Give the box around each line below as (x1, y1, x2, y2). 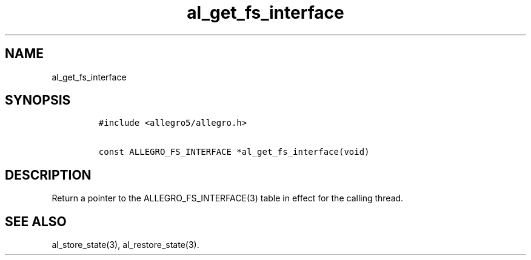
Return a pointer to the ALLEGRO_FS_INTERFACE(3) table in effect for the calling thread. (52, 193, 404, 204)
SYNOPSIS (5, 93, 71, 108)
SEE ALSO (5, 213, 67, 229)
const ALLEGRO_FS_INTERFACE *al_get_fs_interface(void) (98, 147, 370, 157)
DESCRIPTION (5, 167, 92, 183)
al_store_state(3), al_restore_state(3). (52, 239, 199, 250)
